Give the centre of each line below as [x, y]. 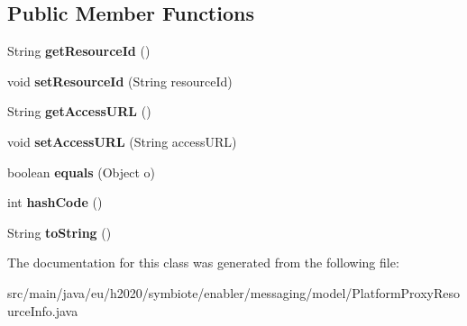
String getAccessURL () [79, 111]
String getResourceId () [79, 51]
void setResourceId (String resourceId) [120, 81]
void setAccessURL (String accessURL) [122, 141]
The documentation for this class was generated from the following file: [203, 263]
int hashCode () [55, 202]
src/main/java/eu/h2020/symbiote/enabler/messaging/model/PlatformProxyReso [234, 292]
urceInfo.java [43, 310]
